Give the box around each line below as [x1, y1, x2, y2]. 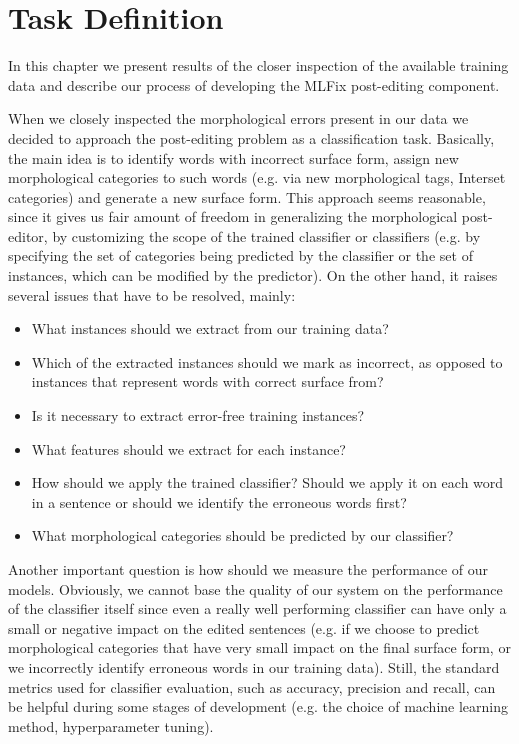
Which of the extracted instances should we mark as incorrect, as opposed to [31, 351, 503, 372]
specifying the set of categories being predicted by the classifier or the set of [8, 245, 473, 266]
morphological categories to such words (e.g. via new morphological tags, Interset [8, 167, 506, 188]
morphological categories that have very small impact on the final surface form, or [8, 637, 511, 658]
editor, [8, 225, 48, 246]
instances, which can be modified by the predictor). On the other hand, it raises [8, 265, 498, 286]
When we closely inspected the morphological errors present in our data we [8, 108, 469, 129]
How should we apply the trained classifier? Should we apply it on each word [31, 472, 504, 493]
